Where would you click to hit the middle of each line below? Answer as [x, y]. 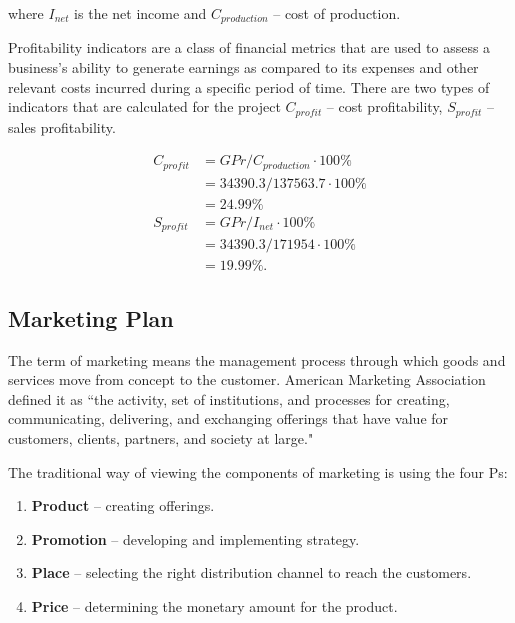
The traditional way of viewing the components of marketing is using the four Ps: [258, 471]
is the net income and [140, 13]
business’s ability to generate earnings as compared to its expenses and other [243, 67]
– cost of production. [337, 13]
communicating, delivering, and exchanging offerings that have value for [228, 418]
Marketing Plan [91, 317]
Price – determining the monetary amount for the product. [214, 605]
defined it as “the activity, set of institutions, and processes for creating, [229, 398]
